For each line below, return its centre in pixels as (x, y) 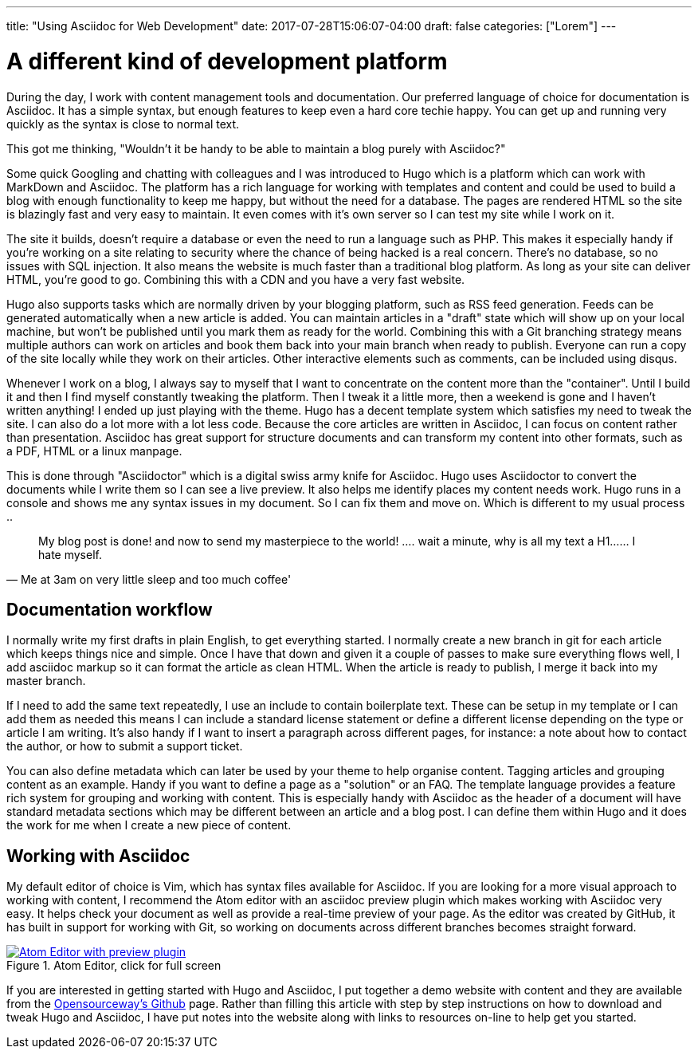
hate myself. (70, 554)
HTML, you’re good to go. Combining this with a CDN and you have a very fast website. (236, 279)
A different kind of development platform (227, 61)
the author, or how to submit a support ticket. (125, 746)
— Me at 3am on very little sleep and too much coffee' (149, 579)
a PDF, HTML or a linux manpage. (94, 451)
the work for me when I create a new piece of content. (149, 825)
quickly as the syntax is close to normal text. (123, 124)
